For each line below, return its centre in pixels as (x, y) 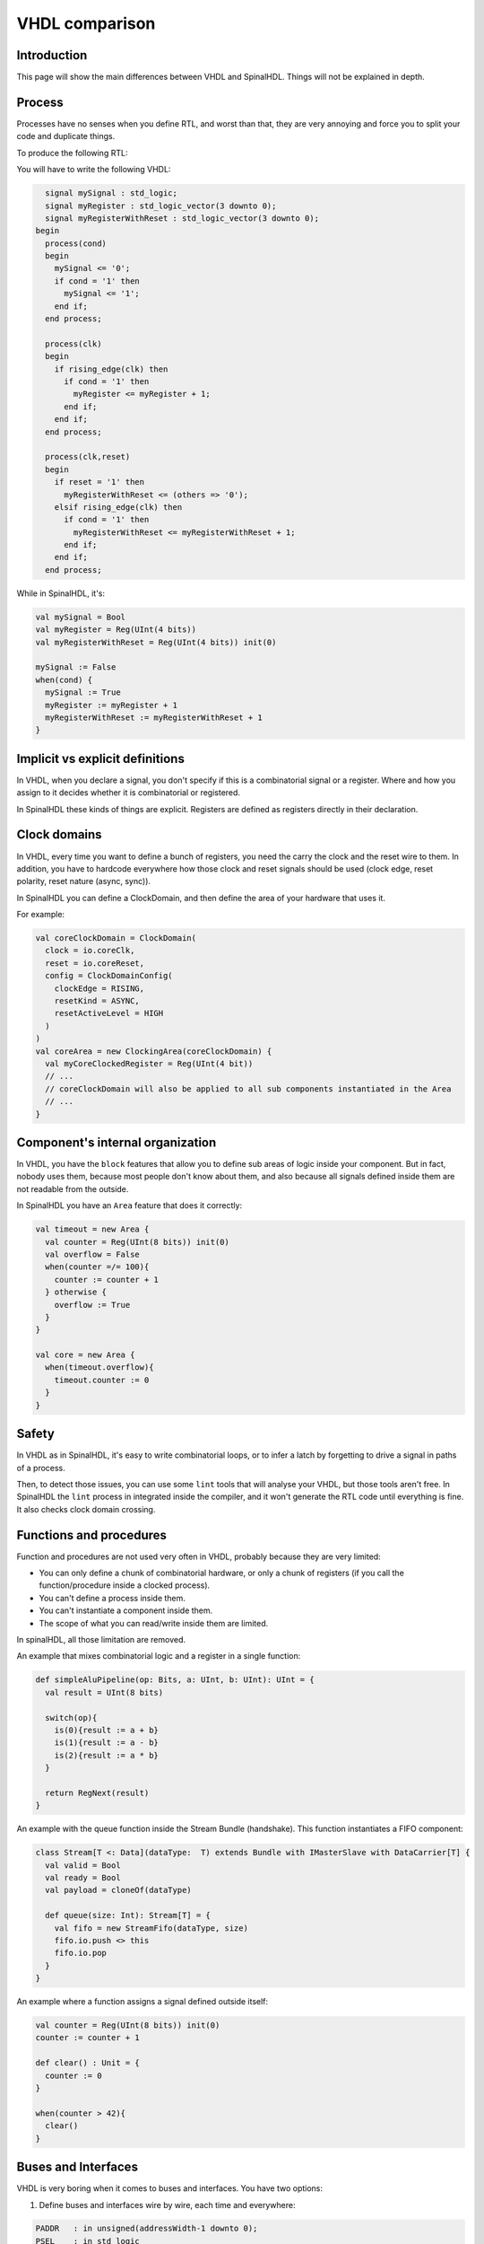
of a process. (41, 1468)
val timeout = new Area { (92, 1229)
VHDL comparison (86, 23)
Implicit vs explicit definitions (101, 758)
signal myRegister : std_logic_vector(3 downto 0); (161, 206)
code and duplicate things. (66, 136)
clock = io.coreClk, (90, 951)
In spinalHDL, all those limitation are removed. (101, 1639)
